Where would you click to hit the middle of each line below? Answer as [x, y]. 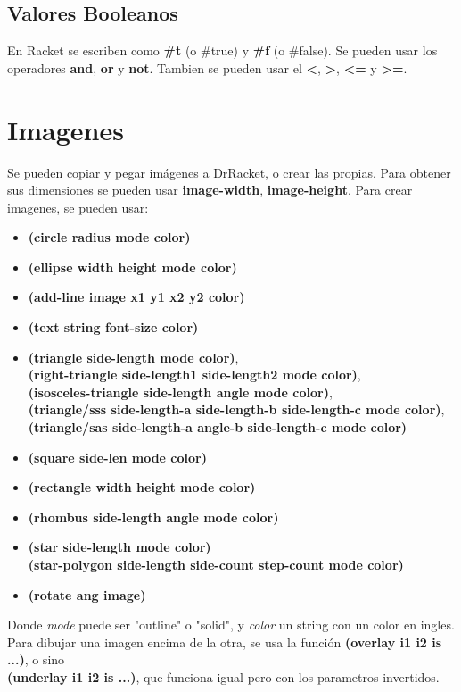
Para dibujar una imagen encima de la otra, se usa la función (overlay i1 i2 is [225, 642]
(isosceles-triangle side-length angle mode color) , [180, 392]
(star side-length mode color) [119, 547]
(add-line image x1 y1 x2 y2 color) [136, 297]
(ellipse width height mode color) [132, 267]
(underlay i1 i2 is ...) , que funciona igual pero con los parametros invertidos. [223, 676]
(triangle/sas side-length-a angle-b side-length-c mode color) [218, 427]
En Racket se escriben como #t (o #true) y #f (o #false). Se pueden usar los [222, 50]
